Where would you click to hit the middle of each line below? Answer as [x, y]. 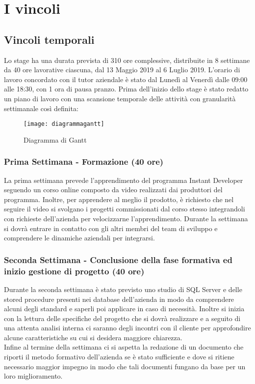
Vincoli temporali [49, 39]
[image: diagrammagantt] [64, 124]
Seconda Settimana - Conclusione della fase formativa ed [118, 259]
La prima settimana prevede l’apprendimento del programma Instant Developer [124, 180]
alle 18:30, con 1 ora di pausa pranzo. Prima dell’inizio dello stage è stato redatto [126, 89]
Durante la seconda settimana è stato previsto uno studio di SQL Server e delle [123, 289]
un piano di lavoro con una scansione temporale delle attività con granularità [120, 98]
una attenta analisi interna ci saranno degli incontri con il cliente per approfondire [127, 328]
